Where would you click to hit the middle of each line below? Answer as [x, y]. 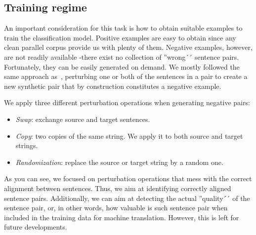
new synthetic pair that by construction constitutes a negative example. [113, 86]
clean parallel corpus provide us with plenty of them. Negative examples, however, [128, 47]
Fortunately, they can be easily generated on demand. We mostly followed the [122, 66]
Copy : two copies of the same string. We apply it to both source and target [129, 136]
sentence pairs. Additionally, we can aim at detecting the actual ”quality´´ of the [127, 198]
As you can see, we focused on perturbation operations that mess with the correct [128, 178]
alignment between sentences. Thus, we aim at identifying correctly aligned [118, 188]
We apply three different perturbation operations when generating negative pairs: [127, 102]
